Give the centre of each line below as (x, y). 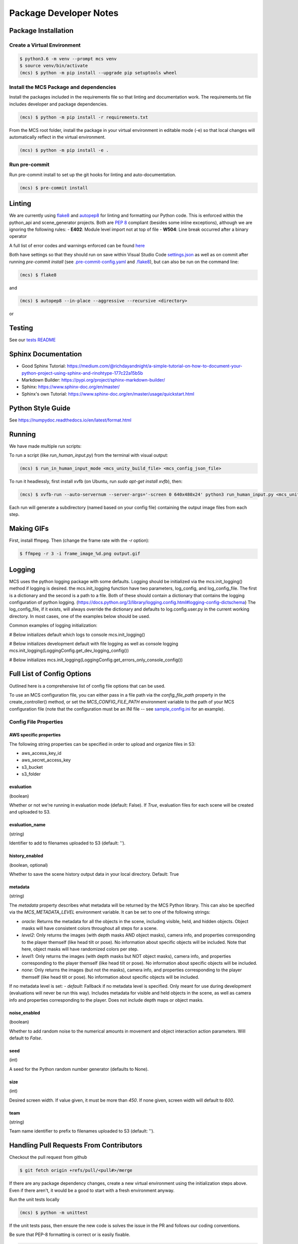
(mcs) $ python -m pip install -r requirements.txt (84, 117)
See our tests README (33, 340)
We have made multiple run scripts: (45, 446)
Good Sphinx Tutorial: (44, 366)
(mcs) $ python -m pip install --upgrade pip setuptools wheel (98, 73)
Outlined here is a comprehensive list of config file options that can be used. (87, 686)
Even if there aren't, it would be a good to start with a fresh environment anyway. (92, 1190)
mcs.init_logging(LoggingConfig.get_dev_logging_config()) (69, 651)
